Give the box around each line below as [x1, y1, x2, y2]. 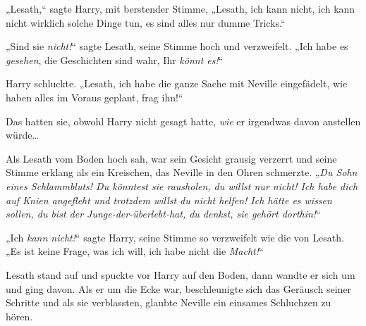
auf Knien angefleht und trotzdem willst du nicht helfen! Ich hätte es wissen [6, 192, 332, 207]
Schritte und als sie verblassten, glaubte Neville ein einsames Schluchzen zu [6, 295, 331, 310]
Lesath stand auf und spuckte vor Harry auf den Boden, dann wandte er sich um [6, 267, 355, 282]
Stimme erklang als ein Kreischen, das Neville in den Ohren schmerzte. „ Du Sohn [6, 165, 358, 180]
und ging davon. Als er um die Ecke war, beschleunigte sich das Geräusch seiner [6, 281, 352, 296]
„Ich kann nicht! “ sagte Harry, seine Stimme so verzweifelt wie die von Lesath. [6, 230, 344, 244]
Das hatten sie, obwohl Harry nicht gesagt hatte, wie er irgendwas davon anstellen [6, 113, 361, 128]
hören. [6, 308, 33, 323]
